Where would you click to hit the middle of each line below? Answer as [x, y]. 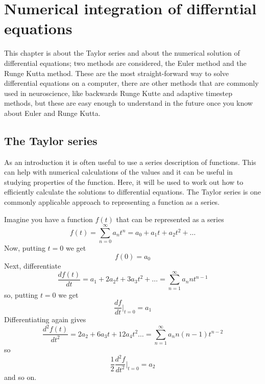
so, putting [21, 294]
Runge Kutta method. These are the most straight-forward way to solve [117, 73]
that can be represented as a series [170, 219]
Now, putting [25, 248]
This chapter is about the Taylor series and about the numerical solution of [122, 53]
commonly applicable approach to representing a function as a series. [112, 202]
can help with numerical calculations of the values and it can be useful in [118, 172]
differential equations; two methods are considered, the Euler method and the [125, 63]
